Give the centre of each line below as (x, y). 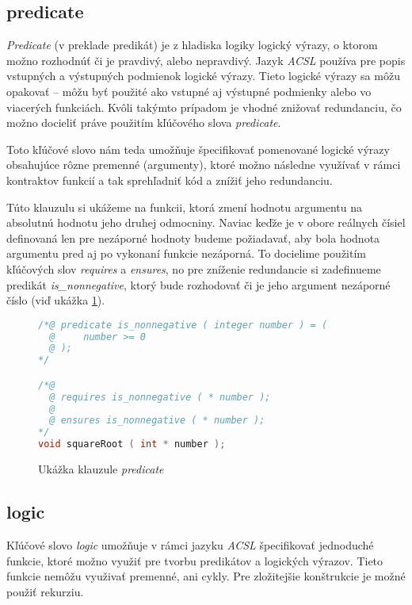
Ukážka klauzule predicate (101, 469)
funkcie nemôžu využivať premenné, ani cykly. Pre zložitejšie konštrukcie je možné (206, 576)
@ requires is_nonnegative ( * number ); (160, 397)
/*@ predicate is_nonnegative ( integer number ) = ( (183, 325)
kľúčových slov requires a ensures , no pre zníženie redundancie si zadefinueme (194, 268)
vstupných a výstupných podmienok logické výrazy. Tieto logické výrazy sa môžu (203, 76)
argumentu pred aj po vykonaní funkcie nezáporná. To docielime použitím (187, 253)
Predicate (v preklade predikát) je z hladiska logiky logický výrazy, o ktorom (192, 45)
